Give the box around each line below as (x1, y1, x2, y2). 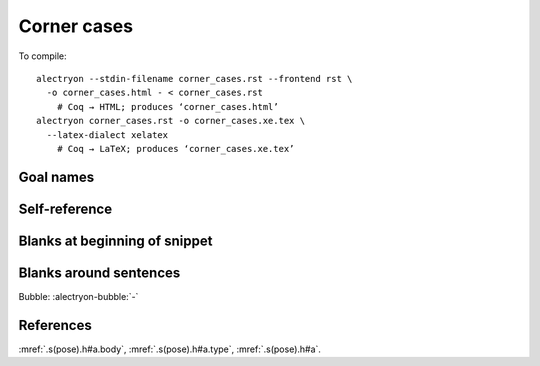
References (18, 316, 92, 334)
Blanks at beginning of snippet (18, 232, 213, 249)
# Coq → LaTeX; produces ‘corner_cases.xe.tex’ (56, 143, 295, 154)
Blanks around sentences (18, 264, 181, 281)
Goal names (18, 168, 95, 185)
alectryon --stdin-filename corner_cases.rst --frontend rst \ (36, 73, 353, 84)
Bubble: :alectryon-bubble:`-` (18, 290, 139, 302)
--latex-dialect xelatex (46, 129, 169, 140)
